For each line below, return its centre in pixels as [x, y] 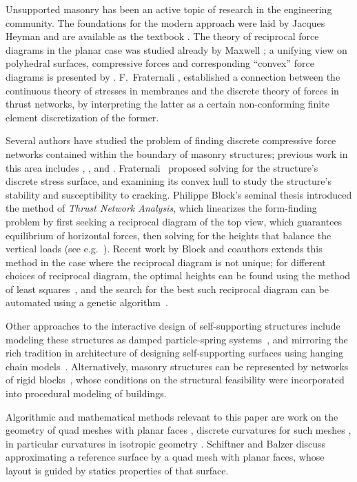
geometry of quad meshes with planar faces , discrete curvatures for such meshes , [178, 430]
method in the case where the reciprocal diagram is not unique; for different [166, 262]
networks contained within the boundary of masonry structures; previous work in [177, 153]
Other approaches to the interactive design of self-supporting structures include [173, 326]
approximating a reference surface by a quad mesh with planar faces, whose [165, 457]
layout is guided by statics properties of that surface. [117, 470]
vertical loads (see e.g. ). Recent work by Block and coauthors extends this [164, 249]
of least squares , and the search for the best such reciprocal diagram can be [167, 289]
